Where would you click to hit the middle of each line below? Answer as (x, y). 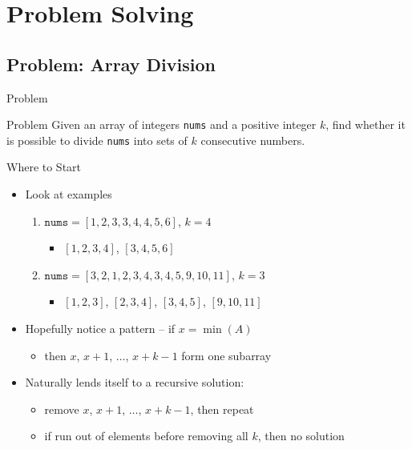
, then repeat (222, 409)
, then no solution (301, 436)
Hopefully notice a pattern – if (100, 329)
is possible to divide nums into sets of (97, 140)
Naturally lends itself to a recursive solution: (135, 382)
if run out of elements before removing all (146, 436)
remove (62, 409)
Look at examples (69, 194)
